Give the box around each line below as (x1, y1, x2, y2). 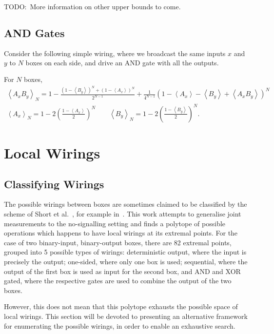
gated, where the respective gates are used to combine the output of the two (4, 275, 232, 286)
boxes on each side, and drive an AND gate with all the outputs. (25, 58, 219, 68)
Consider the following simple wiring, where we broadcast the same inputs (4, 48, 226, 58)
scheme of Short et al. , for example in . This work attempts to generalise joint (4, 208, 241, 218)
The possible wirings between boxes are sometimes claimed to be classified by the (4, 199, 247, 209)
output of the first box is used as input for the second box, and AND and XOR (4, 266, 241, 276)
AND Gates (4, 25, 65, 40)
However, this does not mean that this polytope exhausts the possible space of (4, 301, 238, 312)
